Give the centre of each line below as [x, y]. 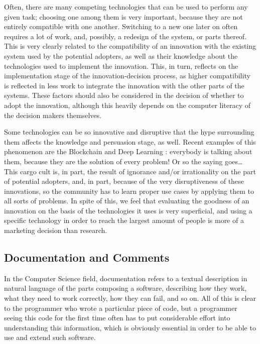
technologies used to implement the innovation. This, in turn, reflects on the [121, 66]
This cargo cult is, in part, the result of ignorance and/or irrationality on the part [130, 171]
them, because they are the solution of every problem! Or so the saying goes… [123, 161]
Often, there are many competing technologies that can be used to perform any [126, 7]
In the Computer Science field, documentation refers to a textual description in [126, 278]
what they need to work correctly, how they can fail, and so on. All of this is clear [130, 298]
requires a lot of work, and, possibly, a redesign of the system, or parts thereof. [125, 36]
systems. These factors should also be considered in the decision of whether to [124, 95]
